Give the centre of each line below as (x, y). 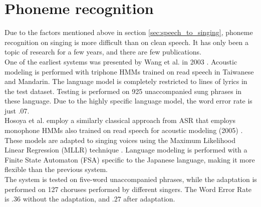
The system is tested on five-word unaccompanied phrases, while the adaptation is (131, 179)
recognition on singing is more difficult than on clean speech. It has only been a (126, 42)
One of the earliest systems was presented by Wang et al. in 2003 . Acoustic (121, 61)
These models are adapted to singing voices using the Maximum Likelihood (120, 140)
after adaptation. (149, 199)
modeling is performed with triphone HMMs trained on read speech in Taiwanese (129, 71)
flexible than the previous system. (56, 169)
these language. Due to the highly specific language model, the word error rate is (128, 101)
